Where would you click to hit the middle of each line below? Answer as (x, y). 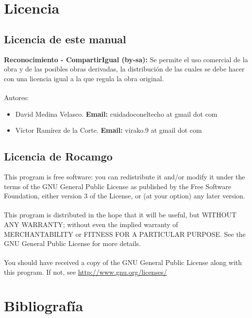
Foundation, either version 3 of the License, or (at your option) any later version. (125, 196)
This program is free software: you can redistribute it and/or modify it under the (125, 176)
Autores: (17, 97)
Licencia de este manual (65, 39)
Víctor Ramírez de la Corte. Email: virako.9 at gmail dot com (109, 130)
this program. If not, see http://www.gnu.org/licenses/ (85, 272)
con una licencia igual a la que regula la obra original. (84, 78)
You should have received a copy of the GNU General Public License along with (123, 262)
